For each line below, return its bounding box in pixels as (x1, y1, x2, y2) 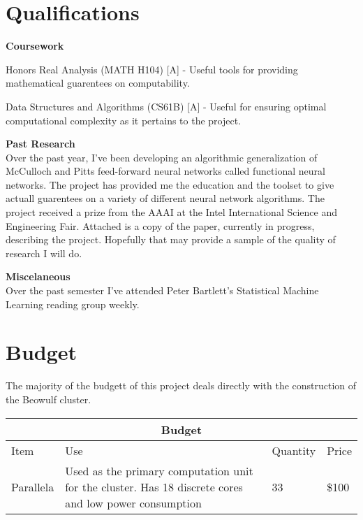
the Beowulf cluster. (6, 391, 91, 406)
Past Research (6, 136, 75, 151)
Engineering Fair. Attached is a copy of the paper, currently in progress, (6, 218, 315, 233)
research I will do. (6, 245, 82, 260)
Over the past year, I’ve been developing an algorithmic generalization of (6, 150, 318, 164)
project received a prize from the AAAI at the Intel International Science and (6, 205, 338, 219)
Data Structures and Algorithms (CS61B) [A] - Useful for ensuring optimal (6, 99, 327, 113)
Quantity (272, 442, 316, 458)
